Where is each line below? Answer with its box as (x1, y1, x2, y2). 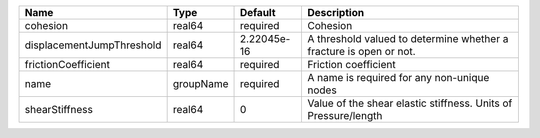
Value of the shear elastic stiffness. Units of (306, 96, 513, 110)
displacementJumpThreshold (24, 38, 162, 52)
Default (239, 6, 276, 19)
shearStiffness (24, 103, 94, 116)
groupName (172, 77, 229, 90)
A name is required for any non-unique (306, 71, 490, 84)
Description (306, 6, 365, 19)
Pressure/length (306, 109, 383, 122)
